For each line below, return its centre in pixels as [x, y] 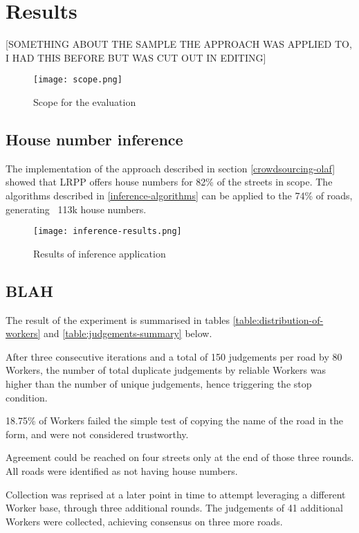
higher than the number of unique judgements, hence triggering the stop [159, 383]
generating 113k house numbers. [76, 209]
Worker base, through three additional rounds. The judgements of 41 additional [174, 508]
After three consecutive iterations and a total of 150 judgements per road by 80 [174, 356]
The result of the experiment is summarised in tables [118, 319]
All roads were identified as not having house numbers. [122, 470]
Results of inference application [100, 253]
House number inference [94, 139]
